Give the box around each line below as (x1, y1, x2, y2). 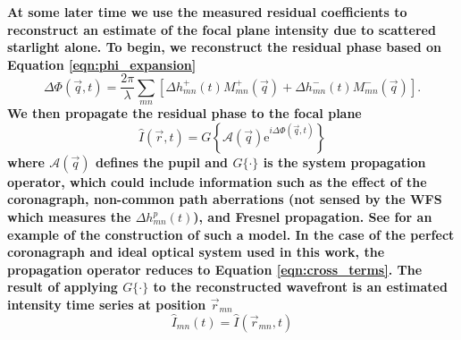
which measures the (7, 208, 131, 226)
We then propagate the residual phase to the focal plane (7, 104, 362, 123)
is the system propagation (263, 152, 426, 171)
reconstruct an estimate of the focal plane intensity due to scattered (7, 20, 436, 38)
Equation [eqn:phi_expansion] (7, 55, 197, 73)
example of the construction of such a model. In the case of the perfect (7, 225, 455, 243)
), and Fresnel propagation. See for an (193, 208, 432, 226)
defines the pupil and (95, 152, 229, 171)
